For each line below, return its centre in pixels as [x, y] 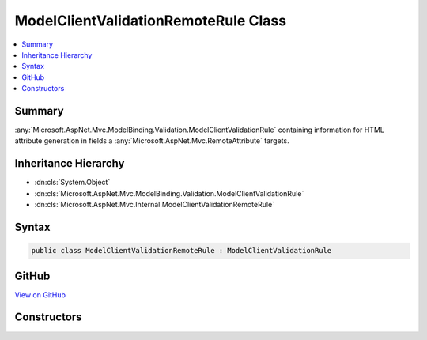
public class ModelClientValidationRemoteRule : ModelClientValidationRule [181, 251]
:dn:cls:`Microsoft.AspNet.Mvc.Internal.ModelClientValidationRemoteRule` [155, 205]
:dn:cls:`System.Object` [72, 183]
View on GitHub [40, 295]
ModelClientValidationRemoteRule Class [151, 21]
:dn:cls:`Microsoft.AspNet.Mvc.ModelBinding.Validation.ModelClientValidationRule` [169, 193]
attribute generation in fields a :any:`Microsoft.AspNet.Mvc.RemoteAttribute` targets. [152, 141]
